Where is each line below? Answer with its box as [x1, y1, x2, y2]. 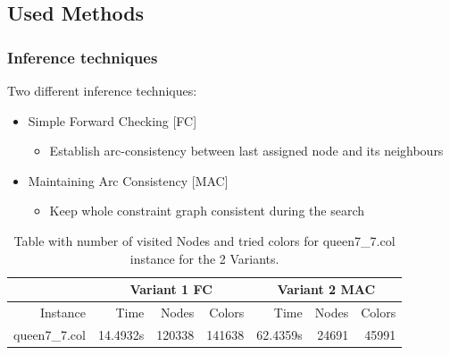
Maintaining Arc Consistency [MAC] [28, 171, 229, 190]
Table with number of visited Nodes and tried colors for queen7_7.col [13, 231, 396, 249]
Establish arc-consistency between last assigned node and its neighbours [49, 141, 444, 160]
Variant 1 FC [129, 280, 212, 299]
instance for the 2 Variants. [129, 249, 279, 267]
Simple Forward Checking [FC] [28, 111, 197, 130]
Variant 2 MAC [277, 280, 376, 299]
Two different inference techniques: [7, 81, 197, 99]
